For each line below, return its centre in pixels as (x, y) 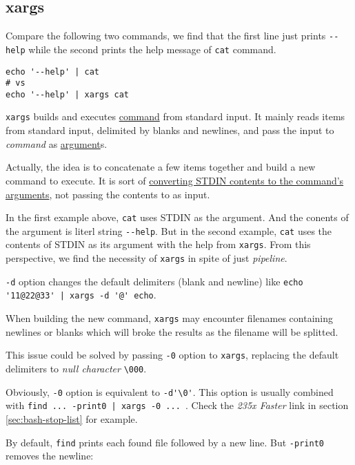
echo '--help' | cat (53, 72)
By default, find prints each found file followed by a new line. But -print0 (165, 442)
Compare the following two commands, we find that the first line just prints (166, 36)
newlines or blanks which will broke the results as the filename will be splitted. (172, 331)
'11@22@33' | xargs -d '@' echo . (81, 295)
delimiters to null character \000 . (76, 368)
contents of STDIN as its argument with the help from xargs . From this (158, 244)
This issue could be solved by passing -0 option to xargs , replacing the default (172, 355)
